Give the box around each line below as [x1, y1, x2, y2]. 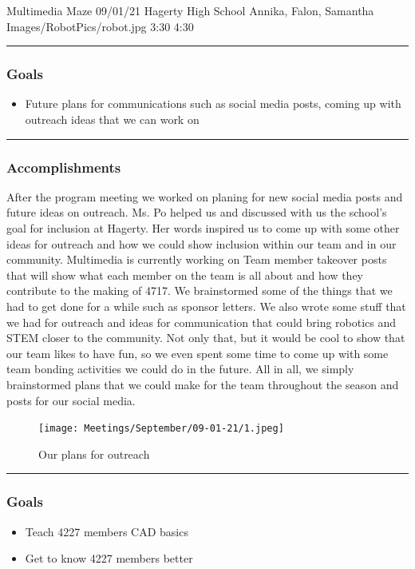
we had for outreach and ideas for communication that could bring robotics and [6, 313, 397, 330]
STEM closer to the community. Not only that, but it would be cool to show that [6, 329, 405, 346]
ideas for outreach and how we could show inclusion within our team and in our [6, 235, 397, 252]
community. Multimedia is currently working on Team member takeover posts [6, 251, 387, 268]
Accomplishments [6, 157, 121, 177]
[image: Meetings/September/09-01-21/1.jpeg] [38, 423, 284, 435]
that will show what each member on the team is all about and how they [6, 266, 363, 283]
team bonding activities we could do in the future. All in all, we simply [6, 360, 354, 377]
